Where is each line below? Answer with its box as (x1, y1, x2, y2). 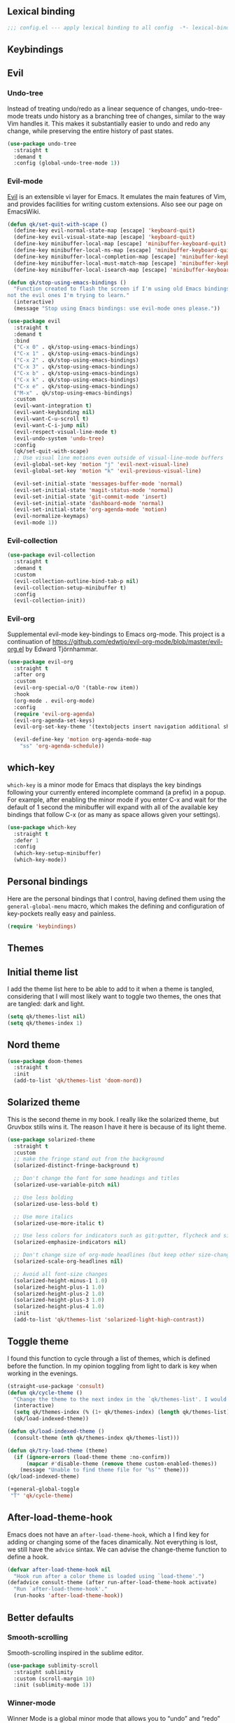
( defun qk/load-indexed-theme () (7, 1428, 105, 1435)
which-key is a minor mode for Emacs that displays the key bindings (7, 781, 201, 789)
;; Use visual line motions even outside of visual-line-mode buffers (13, 455, 224, 462)
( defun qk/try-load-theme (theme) (7, 1447, 108, 1454)
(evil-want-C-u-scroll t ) (13, 416, 90, 423)
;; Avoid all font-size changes (13, 1270, 108, 1277)
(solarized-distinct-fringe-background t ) (13, 1162, 139, 1169)
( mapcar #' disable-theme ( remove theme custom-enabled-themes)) (25, 1460, 218, 1467)
